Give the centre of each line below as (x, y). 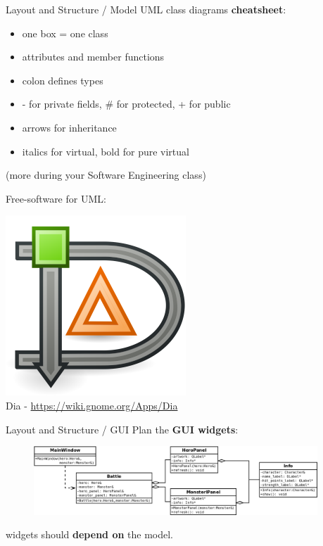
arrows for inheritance (69, 127)
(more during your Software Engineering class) (106, 175)
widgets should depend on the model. (90, 534)
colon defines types (63, 80)
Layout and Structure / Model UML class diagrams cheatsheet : (146, 9)
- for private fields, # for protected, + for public (126, 104)
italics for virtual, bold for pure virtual (106, 151)
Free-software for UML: (56, 198)
